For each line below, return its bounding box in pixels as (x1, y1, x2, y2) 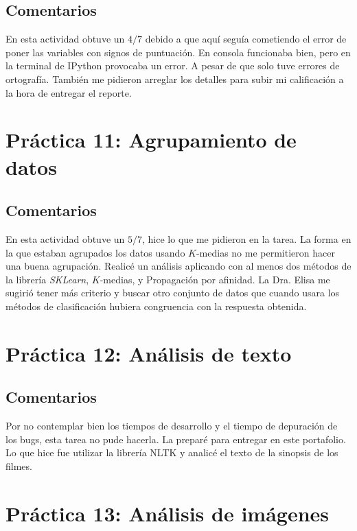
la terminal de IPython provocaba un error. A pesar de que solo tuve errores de (5, 58, 340, 73)
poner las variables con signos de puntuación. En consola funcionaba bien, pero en (5, 45, 351, 59)
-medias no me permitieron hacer (196, 245, 335, 259)
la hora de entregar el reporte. (5, 85, 132, 99)
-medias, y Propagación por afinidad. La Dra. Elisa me (100, 272, 330, 286)
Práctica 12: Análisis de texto (5, 339, 292, 367)
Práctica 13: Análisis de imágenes (5, 499, 330, 527)
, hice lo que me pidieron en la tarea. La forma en (142, 231, 352, 246)
